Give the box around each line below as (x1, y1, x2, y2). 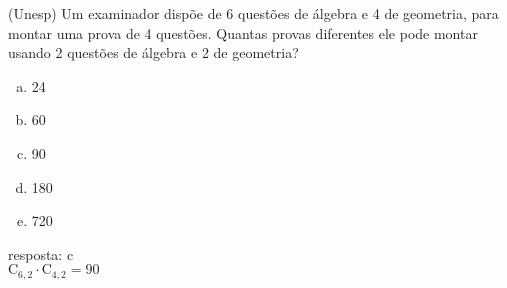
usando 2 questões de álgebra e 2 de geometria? (8, 42, 299, 63)
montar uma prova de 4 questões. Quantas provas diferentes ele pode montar (8, 22, 478, 43)
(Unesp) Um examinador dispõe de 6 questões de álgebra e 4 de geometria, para (8, 3, 499, 23)
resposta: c (8, 243, 74, 264)
